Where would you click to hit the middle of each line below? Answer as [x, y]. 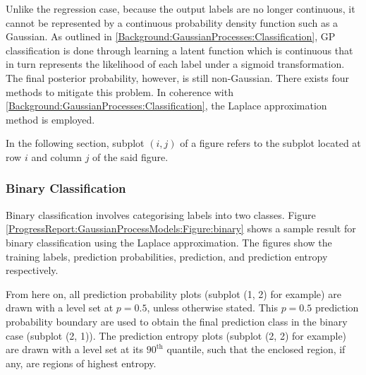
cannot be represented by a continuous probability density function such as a [172, 22]
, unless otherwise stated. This [212, 308]
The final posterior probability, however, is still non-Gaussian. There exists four [178, 77]
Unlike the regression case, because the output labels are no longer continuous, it [181, 8]
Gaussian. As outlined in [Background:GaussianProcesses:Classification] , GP [171, 36]
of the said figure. [130, 156]
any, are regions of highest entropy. [81, 363]
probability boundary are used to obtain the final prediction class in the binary [177, 321]
